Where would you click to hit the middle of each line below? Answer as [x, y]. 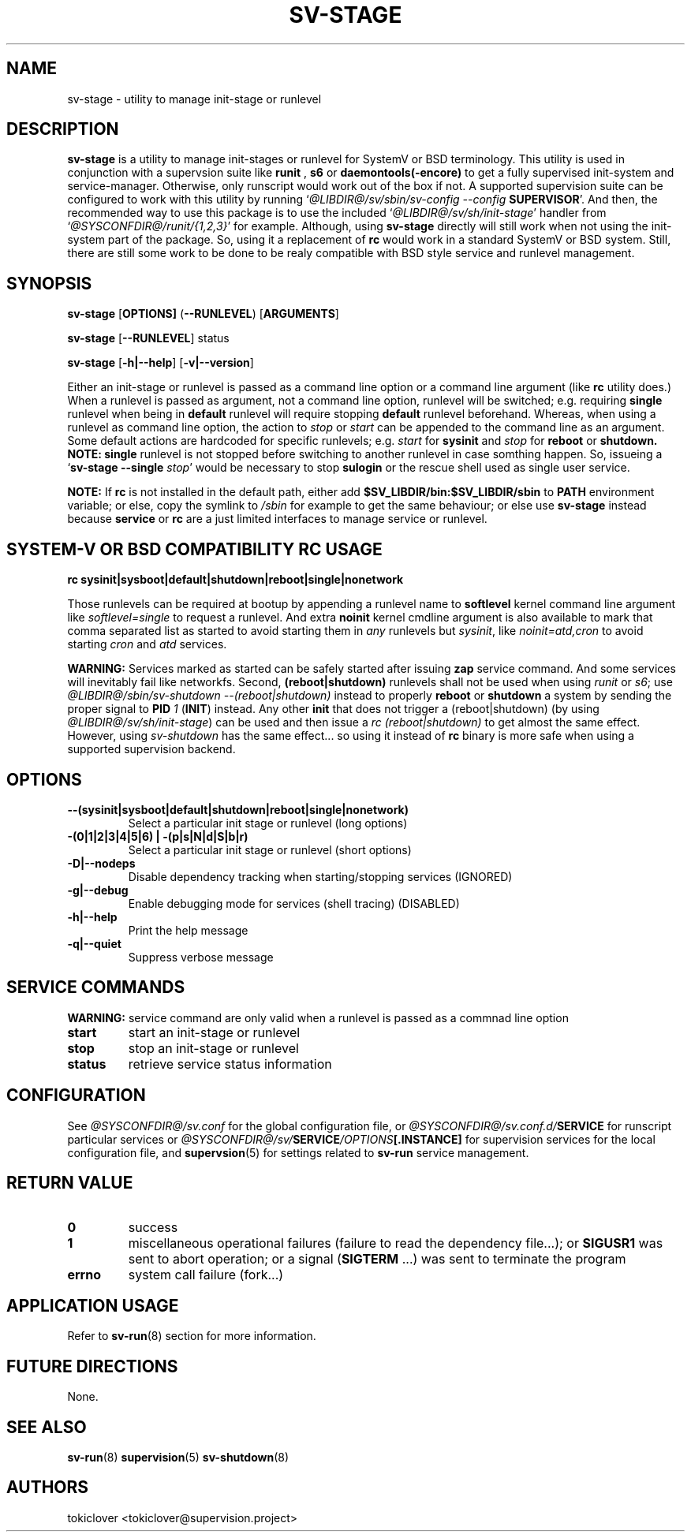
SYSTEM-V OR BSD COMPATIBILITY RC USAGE [194, 549]
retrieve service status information [230, 1064]
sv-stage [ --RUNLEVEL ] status [148, 338]
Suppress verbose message [201, 957]
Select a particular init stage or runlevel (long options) [268, 823]
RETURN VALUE [70, 1183]
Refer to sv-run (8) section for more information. [192, 1336]
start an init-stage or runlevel [214, 1032]
